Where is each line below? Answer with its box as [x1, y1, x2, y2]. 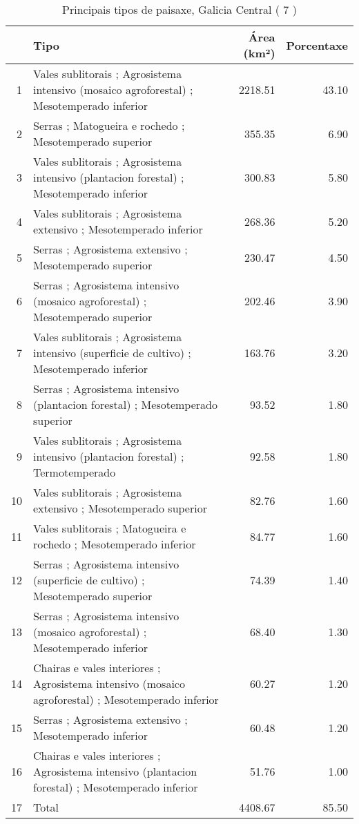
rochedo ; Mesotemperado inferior [33, 536, 196, 552]
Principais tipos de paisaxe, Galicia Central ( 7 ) [62, 1, 297, 17]
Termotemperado [33, 464, 116, 480]
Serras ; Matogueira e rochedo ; [33, 117, 185, 133]
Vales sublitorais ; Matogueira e [33, 520, 186, 536]
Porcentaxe [286, 37, 348, 53]
